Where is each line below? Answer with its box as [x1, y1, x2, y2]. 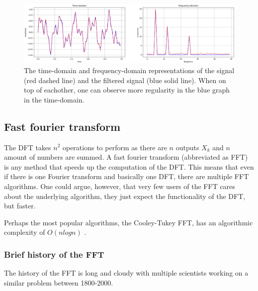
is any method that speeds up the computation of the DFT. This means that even [4, 161, 254, 172]
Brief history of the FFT [4, 248, 104, 260]
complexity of [4, 227, 45, 237]
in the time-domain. [24, 94, 85, 104]
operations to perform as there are [62, 142, 167, 152]
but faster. [4, 200, 36, 211]
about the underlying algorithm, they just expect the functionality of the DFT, [4, 191, 246, 201]
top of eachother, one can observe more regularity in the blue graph [24, 85, 230, 95]
